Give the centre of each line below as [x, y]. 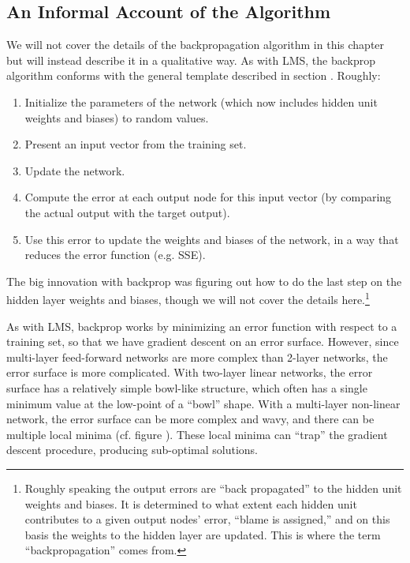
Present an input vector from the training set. [136, 144]
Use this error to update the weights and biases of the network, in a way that [212, 239]
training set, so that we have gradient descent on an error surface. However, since [203, 342]
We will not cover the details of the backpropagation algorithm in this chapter [196, 45]
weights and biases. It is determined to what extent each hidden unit [191, 503]
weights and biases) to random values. [117, 117]
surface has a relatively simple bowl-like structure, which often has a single [187, 387]
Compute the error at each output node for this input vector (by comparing [208, 197]
